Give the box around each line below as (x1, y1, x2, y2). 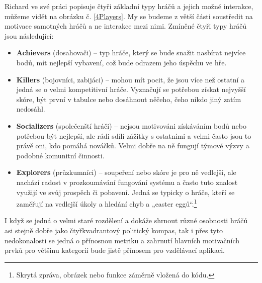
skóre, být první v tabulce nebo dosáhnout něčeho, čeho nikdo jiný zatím (16, 93, 241, 104)
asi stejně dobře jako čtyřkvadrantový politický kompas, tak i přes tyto (5, 225, 223, 235)
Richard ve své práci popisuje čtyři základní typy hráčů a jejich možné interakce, (5, 1, 253, 11)
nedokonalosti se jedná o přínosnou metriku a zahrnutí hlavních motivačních (5, 235, 240, 245)
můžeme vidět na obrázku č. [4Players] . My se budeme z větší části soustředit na (5, 11, 253, 21)
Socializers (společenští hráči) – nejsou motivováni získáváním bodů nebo (16, 120, 246, 131)
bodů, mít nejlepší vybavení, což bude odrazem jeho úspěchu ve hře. (16, 57, 227, 67)
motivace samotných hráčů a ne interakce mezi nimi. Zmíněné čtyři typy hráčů (5, 21, 247, 31)
